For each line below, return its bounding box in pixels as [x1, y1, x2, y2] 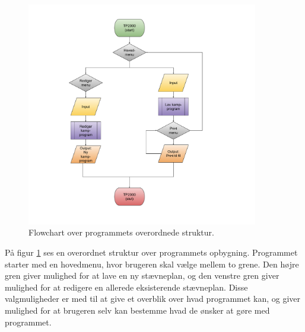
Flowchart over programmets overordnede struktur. [28, 226, 214, 238]
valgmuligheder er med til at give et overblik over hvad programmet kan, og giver [5, 292, 301, 305]
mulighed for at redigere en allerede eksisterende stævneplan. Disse [5, 281, 248, 293]
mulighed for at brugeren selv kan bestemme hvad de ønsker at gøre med [5, 304, 270, 316]
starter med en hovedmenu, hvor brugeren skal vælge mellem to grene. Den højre [5, 257, 299, 270]
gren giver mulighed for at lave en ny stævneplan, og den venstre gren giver [5, 269, 279, 282]
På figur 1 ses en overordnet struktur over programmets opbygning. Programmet [5, 246, 298, 258]
